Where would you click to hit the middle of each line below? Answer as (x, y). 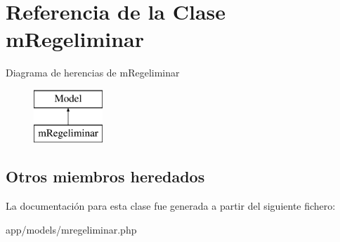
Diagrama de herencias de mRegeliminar (93, 73)
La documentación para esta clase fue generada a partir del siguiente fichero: (171, 206)
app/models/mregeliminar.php (71, 229)
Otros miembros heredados (105, 176)
